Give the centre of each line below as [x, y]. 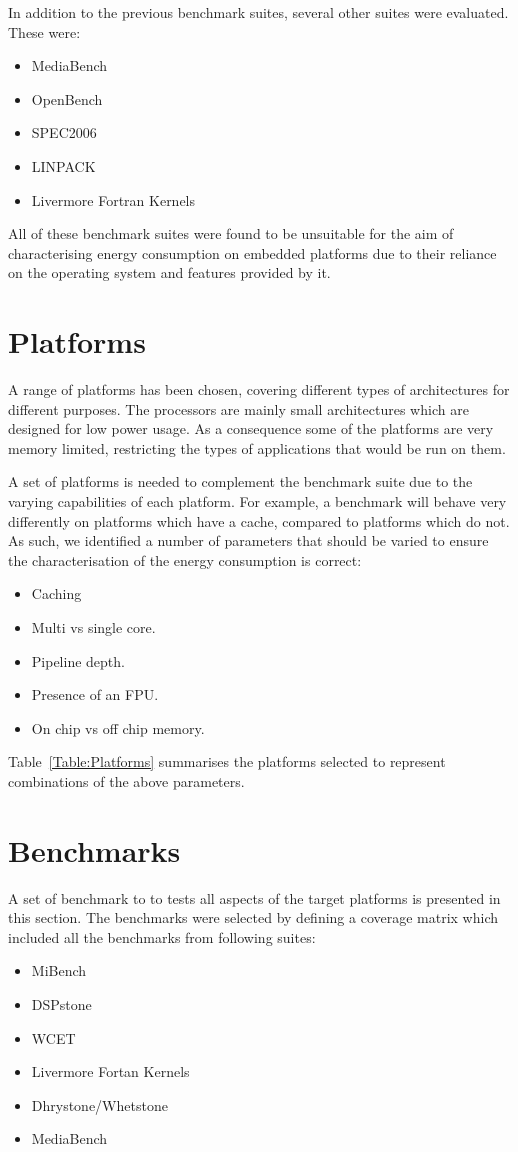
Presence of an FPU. [95, 694]
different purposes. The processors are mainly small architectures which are [238, 408]
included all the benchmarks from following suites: [162, 936]
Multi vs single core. [93, 627]
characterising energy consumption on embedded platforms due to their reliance [252, 252]
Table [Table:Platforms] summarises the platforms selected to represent [227, 761]
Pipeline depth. [78, 660]
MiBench [59, 970]
